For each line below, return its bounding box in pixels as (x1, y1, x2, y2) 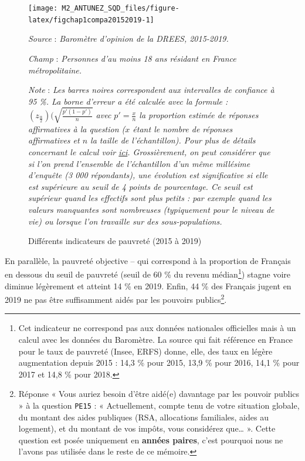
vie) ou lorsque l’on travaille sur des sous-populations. (28, 215, 222, 227)
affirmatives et (28, 134, 80, 146)
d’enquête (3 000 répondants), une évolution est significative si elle (28, 169, 268, 181)
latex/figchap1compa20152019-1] (28, 15, 154, 24)
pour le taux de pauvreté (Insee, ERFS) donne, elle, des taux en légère (18, 345, 273, 357)
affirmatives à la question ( (28, 122, 126, 135)
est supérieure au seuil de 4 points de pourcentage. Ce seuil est (28, 180, 253, 192)
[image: (28, 4, 58, 12)
